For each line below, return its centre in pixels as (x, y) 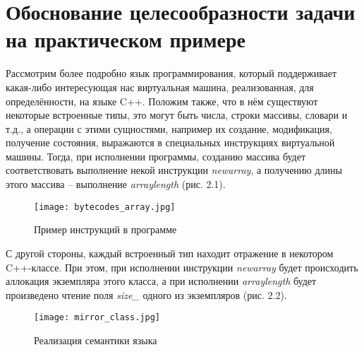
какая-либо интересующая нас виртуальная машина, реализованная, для (160, 87)
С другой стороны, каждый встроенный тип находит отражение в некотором (170, 253)
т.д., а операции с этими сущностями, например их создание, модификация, (169, 128)
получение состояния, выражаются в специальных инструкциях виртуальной (170, 142)
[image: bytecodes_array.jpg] (105, 207)
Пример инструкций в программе (105, 229)
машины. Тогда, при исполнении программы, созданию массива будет (156, 156)
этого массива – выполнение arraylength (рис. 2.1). (116, 184)
